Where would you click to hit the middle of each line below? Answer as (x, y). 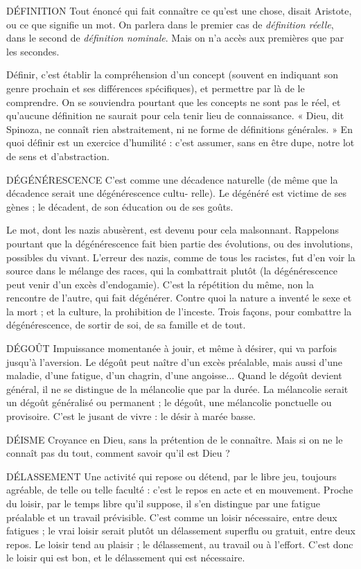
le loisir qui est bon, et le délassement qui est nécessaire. (126, 558)
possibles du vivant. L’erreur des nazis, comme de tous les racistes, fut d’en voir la (181, 257)
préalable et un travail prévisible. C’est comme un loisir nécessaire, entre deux (172, 517)
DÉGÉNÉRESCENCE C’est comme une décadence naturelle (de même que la (172, 179)
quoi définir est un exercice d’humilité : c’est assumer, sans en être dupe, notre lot (180, 142)
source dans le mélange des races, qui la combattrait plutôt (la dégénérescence (172, 271)
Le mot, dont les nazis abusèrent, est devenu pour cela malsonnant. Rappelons (173, 230)
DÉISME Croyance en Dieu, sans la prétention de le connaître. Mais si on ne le (175, 439)
